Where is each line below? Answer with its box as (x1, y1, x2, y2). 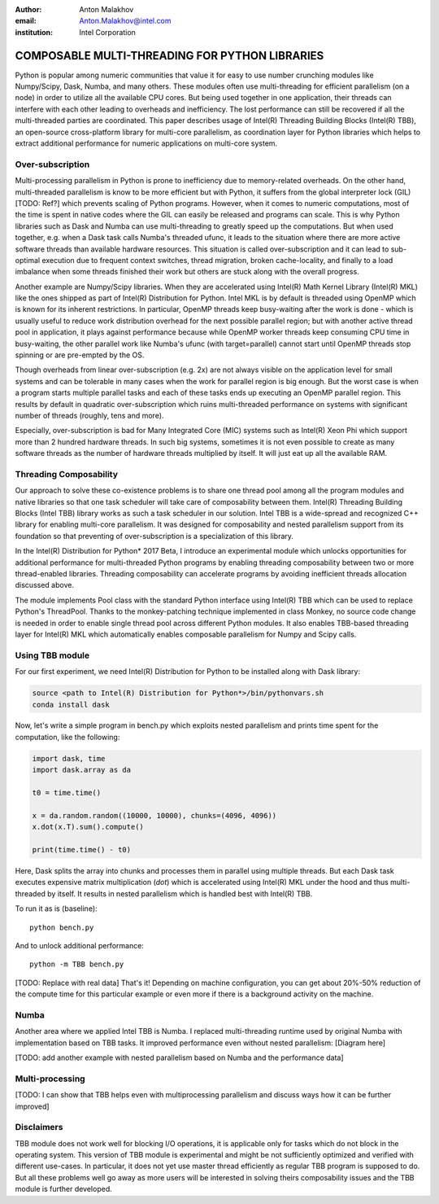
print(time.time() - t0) (32, 845, 132, 854)
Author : (15, 5, 42, 14)
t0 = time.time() (32, 788, 102, 798)
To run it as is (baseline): (15, 904, 98, 913)
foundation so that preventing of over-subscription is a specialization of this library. (15, 531, 294, 541)
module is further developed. (15, 1184, 113, 1194)
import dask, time (32, 754, 106, 763)
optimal (15, 255, 41, 265)
